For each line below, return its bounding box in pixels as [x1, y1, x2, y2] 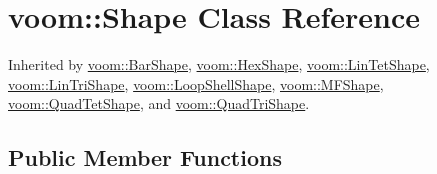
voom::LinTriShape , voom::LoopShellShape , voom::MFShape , [8, 73, 384, 94]
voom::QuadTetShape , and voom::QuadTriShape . [8, 93, 310, 114]
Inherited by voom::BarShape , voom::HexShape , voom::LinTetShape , [8, 54, 430, 75]
